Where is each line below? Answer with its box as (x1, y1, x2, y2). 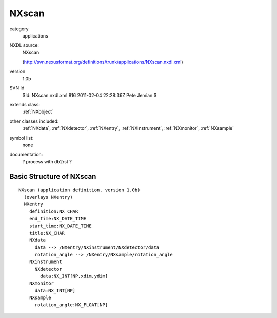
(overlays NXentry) (24, 194, 73, 200)
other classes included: (9, 118, 59, 124)
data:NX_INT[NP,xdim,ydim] (40, 273, 108, 279)
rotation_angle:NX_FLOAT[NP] (34, 302, 108, 308)
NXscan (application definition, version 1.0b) (18, 187, 141, 193)
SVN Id (9, 85, 25, 91)
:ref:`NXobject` (22, 108, 54, 115)
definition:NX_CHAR (29, 209, 78, 214)
